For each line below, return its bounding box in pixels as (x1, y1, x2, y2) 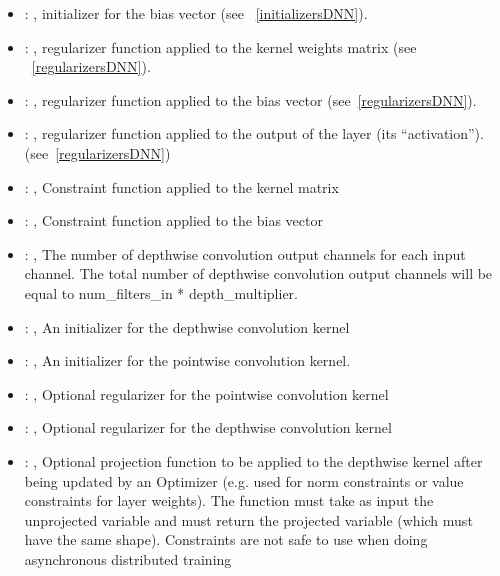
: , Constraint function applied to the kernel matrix (24, 176, 339, 197)
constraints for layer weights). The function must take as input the (24, 490, 434, 511)
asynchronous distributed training (24, 548, 232, 569)
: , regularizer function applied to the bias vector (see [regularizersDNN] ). (24, 89, 477, 110)
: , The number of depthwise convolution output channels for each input (24, 243, 466, 264)
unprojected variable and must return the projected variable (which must (24, 509, 473, 530)
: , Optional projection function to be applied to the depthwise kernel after (24, 450, 483, 471)
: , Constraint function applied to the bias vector (24, 210, 323, 231)
